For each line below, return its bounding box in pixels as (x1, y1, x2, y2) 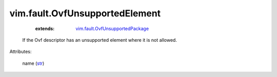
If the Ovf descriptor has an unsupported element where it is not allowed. (22, 37, 177, 43)
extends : (35, 25, 55, 32)
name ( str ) (22, 60, 45, 66)
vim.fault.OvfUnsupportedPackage (75, 25, 149, 32)
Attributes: (9, 48, 32, 55)
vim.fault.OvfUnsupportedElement (9, 8, 161, 19)
